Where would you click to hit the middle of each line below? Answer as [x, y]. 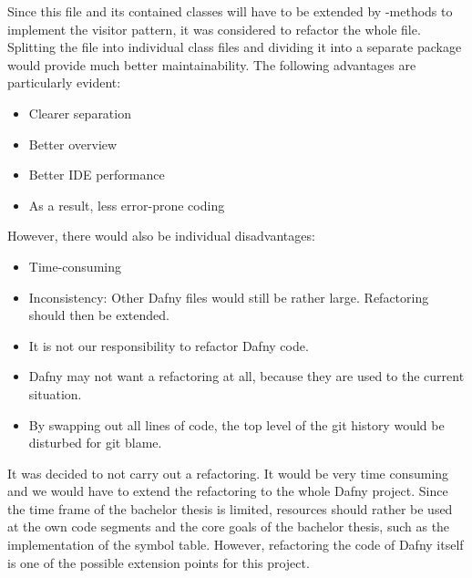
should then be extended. [99, 315]
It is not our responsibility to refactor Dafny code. [169, 345]
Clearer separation [80, 113]
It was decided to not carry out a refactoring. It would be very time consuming [228, 473]
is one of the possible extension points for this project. [159, 562]
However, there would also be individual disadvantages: [161, 236]
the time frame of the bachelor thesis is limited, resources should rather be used [230, 508]
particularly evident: [64, 83]
